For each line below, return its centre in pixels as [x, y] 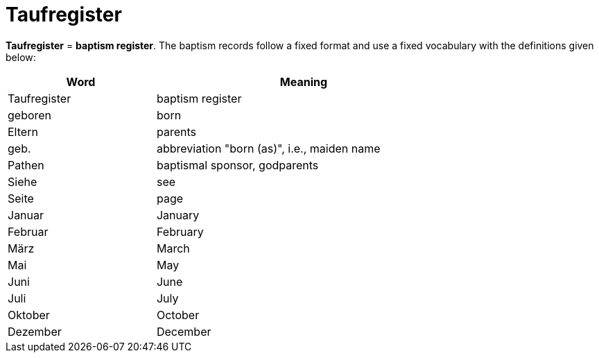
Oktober [29, 315]
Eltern [23, 131]
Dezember [35, 331]
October [178, 315]
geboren [30, 115]
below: [21, 57]
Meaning [304, 82]
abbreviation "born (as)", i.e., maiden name [268, 148]
